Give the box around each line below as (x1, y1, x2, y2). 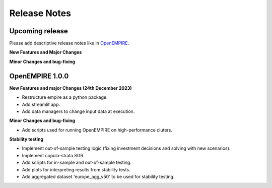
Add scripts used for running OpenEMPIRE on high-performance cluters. (22, 127, 173, 133)
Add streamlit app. (22, 101, 60, 107)
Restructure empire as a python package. (22, 94, 108, 100)
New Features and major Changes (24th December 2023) (9, 85, 132, 91)
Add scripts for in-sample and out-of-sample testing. (22, 159, 132, 166)
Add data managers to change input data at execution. (22, 108, 135, 114)
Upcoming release (9, 27, 68, 35)
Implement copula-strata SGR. (22, 152, 85, 158)
